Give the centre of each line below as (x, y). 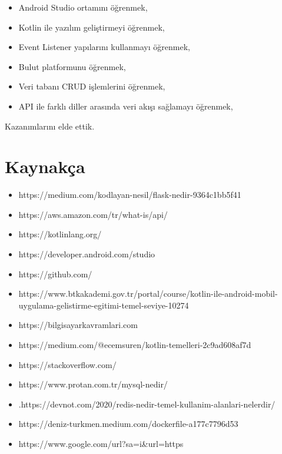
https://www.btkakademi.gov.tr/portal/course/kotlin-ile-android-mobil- (148, 294)
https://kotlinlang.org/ (60, 234)
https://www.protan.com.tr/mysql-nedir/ (93, 384)
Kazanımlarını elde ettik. (50, 126)
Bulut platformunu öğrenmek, (72, 66)
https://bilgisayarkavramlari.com (78, 325)
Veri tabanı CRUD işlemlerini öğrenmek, (92, 86)
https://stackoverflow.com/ (67, 364)
